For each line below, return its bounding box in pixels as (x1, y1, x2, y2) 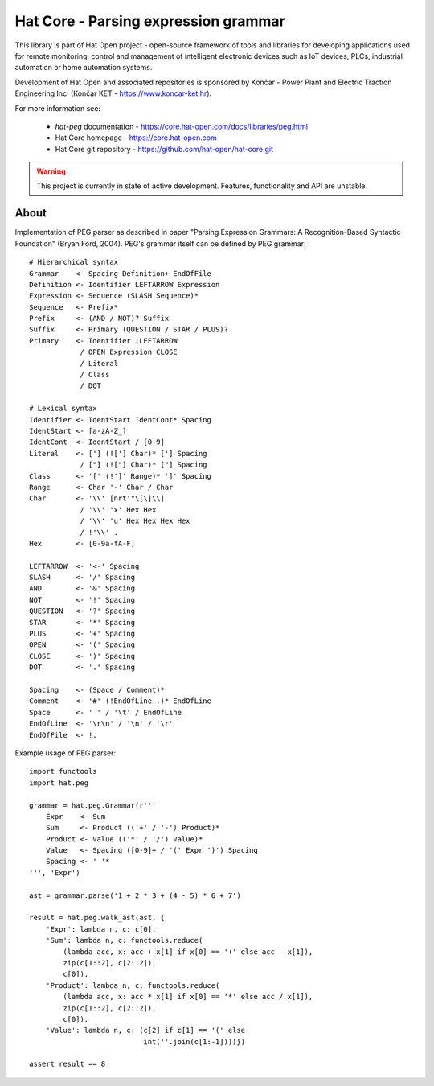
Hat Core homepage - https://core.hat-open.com (55, 133, 217, 142)
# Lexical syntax (29, 404, 97, 413)
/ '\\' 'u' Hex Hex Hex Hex (80, 516, 190, 526)
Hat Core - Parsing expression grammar (14, 12, 285, 30)
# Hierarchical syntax (29, 257, 119, 267)
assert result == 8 (29, 1059, 106, 1069)
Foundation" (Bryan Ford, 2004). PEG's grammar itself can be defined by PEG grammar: (14, 238, 306, 249)
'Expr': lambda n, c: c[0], (45, 924, 157, 933)
